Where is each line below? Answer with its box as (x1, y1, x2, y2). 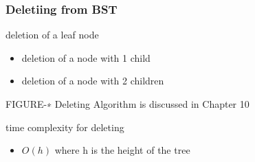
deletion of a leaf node (5, 27, 99, 42)
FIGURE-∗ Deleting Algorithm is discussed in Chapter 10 (5, 97, 250, 111)
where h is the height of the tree (54, 143, 190, 157)
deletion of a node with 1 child (21, 50, 151, 65)
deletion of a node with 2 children (21, 73, 164, 88)
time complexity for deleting (5, 119, 124, 134)
